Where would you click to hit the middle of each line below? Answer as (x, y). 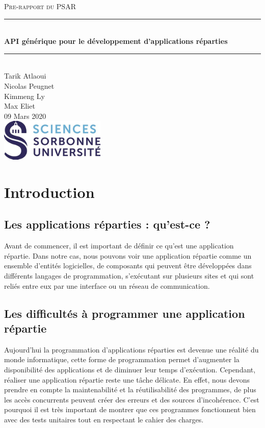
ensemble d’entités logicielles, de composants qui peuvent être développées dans (128, 266)
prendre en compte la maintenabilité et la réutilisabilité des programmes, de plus (130, 389)
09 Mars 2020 (25, 116)
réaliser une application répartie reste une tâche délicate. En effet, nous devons (127, 379)
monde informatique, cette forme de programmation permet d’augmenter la (122, 359)
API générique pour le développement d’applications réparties (116, 41)
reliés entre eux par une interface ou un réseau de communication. (107, 285)
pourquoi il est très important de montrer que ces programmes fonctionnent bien (130, 409)
